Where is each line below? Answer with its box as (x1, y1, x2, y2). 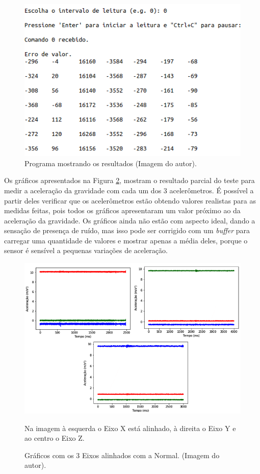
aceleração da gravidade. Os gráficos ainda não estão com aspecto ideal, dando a (4, 215, 255, 225)
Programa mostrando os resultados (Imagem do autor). (24, 157, 197, 168)
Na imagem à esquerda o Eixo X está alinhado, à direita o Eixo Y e (24, 422, 236, 433)
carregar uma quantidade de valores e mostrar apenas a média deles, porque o (4, 235, 248, 245)
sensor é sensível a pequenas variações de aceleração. (4, 245, 168, 256)
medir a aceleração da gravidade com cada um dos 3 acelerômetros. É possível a (4, 185, 254, 195)
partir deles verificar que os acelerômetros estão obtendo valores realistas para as (4, 195, 256, 206)
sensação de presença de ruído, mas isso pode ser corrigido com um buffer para (4, 225, 250, 236)
